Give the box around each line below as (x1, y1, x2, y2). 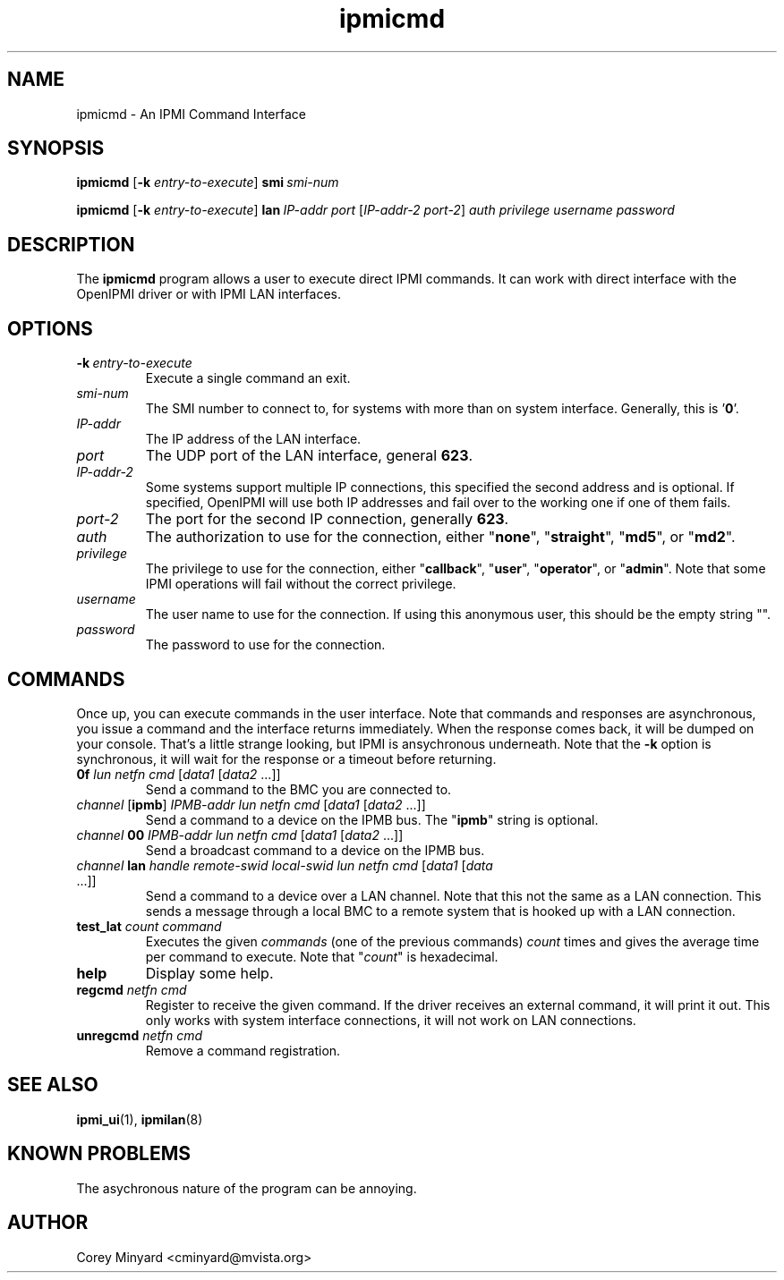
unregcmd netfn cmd (76, 1027, 203, 1043)
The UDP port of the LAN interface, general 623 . (145, 446, 473, 465)
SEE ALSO (7, 1073, 98, 1097)
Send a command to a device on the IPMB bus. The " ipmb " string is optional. (145, 811, 599, 827)
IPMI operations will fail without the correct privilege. (145, 576, 456, 592)
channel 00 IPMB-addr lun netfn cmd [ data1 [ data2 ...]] (76, 826, 404, 843)
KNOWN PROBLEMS (7, 1142, 191, 1166)
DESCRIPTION (7, 233, 135, 256)
